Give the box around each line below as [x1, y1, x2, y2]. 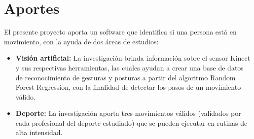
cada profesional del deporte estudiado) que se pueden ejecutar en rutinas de [15, 117, 248, 128]
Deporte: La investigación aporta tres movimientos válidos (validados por [15, 108, 241, 118]
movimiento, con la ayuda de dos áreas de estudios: [4, 36, 159, 46]
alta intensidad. [15, 127, 63, 138]
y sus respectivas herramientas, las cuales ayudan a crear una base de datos [15, 62, 244, 72]
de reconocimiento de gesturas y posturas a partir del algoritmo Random [15, 72, 236, 82]
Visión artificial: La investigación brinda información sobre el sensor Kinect [15, 53, 251, 63]
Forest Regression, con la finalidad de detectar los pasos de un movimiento [15, 82, 241, 92]
